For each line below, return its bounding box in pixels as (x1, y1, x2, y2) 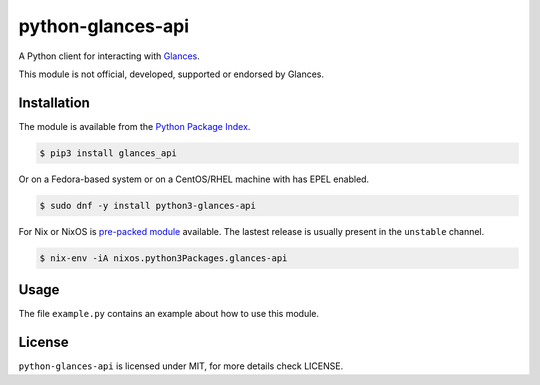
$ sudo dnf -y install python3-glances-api (39, 200, 257, 211)
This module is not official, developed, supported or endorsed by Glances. (18, 68, 325, 80)
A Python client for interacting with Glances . (18, 50, 200, 62)
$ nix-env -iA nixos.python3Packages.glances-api (39, 252, 288, 264)
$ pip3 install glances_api (39, 147, 177, 159)
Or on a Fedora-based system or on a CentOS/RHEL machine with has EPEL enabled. (18, 173, 370, 185)
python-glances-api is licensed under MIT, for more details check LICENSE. (18, 360, 344, 372)
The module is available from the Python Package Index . (18, 120, 251, 132)
